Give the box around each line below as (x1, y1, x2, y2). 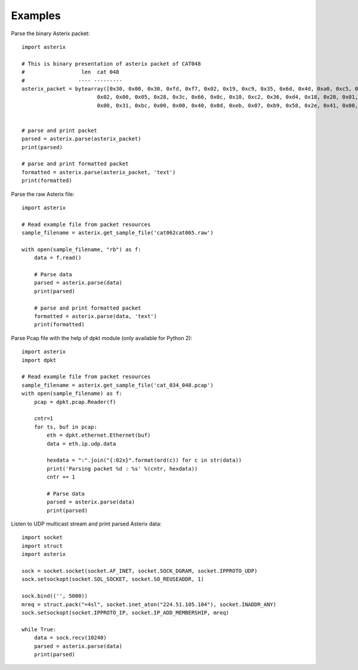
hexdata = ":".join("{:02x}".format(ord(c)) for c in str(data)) (47, 457, 242, 464)
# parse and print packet (21, 127, 98, 134)
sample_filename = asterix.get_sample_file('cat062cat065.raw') (21, 230, 214, 236)
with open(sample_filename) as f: (21, 390, 122, 397)
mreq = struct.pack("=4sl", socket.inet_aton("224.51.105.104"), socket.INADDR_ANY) (21, 601, 277, 608)
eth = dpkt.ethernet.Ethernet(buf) (47, 432, 151, 439)
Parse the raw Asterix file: (11, 190, 75, 197)
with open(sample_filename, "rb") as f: (21, 246, 141, 253)
